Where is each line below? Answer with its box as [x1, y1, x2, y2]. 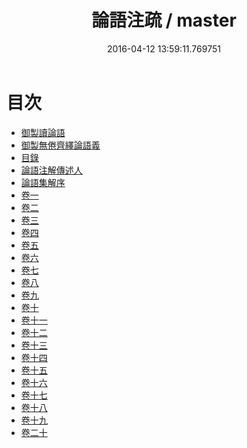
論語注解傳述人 [20, 164, 83, 176]
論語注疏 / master [91, 9, 237, 32]
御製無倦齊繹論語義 [20, 139, 101, 151]
